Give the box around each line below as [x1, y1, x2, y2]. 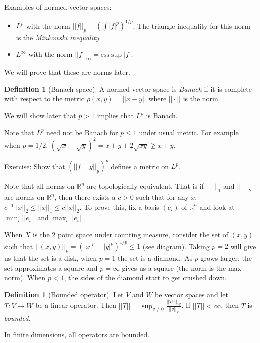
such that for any [136, 192, 189, 202]
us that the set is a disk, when [4, 252, 97, 263]
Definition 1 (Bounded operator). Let [4, 289, 124, 299]
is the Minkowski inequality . [16, 32, 101, 42]
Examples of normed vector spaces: [4, 2, 112, 12]
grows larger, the [200, 252, 252, 263]
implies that [97, 110, 134, 121]
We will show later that [4, 110, 76, 121]
